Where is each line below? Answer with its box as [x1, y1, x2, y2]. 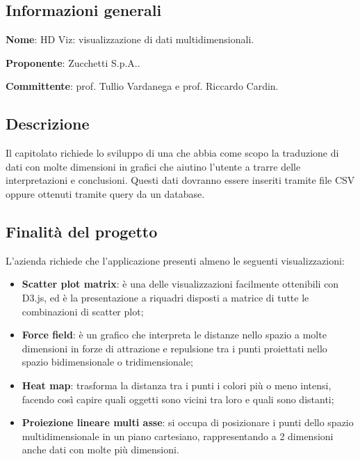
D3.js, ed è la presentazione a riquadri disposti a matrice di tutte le [22, 290, 309, 304]
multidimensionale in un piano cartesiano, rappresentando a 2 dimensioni [22, 428, 334, 443]
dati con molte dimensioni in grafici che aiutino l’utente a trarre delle [6, 159, 301, 173]
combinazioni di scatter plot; [22, 304, 144, 318]
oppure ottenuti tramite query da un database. [6, 186, 205, 201]
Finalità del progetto [6, 220, 158, 242]
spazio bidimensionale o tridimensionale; [22, 354, 193, 369]
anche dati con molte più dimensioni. [22, 442, 179, 457]
